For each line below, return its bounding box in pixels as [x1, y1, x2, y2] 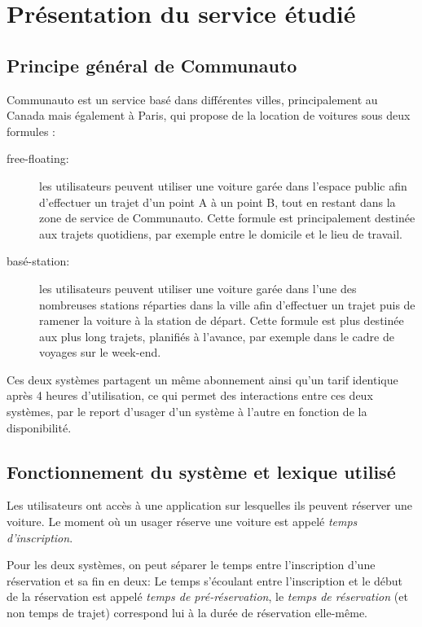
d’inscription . [7, 528, 73, 546]
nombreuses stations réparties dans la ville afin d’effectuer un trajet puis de [39, 296, 415, 313]
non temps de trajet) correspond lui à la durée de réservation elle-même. [7, 604, 367, 621]
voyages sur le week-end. [39, 344, 161, 361]
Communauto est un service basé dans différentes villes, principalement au [7, 90, 378, 107]
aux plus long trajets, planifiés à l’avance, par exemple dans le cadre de [39, 327, 394, 344]
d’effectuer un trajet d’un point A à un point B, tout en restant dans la [39, 193, 396, 210]
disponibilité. [7, 419, 72, 436]
